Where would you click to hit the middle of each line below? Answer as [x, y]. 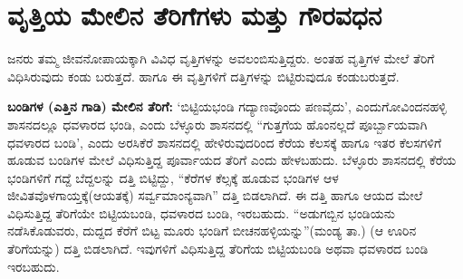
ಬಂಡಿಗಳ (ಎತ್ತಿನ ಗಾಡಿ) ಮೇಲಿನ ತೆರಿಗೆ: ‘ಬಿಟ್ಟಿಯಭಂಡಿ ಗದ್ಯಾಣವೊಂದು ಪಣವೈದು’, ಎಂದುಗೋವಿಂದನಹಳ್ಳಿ [227, 106]
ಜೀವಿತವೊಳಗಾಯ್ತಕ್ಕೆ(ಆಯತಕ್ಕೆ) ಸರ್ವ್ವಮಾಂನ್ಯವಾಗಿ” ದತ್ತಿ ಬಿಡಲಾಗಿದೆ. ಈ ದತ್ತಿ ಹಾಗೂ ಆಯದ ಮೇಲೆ [215, 195]
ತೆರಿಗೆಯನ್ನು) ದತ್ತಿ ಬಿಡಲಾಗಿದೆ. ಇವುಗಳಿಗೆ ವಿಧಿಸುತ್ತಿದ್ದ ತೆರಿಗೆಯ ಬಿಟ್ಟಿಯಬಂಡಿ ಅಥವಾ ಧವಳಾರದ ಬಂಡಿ [218, 249]
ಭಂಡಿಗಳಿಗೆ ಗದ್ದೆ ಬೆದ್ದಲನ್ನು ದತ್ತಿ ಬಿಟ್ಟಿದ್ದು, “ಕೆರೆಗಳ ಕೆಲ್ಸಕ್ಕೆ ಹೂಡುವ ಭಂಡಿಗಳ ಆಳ [173, 177]
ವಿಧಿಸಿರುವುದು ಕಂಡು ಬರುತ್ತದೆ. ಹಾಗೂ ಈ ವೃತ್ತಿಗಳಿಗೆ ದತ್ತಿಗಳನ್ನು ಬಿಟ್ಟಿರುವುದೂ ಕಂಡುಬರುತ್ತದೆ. [203, 76]
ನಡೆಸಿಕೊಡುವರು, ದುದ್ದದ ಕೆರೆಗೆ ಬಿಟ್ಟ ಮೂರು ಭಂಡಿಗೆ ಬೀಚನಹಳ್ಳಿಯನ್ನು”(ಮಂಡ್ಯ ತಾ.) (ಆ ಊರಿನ [212, 231]
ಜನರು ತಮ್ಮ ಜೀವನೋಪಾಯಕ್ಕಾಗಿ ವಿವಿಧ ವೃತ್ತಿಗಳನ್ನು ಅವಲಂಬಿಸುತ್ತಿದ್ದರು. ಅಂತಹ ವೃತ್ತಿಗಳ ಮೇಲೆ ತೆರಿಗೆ [221, 58]
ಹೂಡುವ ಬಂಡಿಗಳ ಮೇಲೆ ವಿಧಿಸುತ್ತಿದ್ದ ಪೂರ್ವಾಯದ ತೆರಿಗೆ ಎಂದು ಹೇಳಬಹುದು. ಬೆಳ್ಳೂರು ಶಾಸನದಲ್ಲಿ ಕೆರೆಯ [232, 160]
